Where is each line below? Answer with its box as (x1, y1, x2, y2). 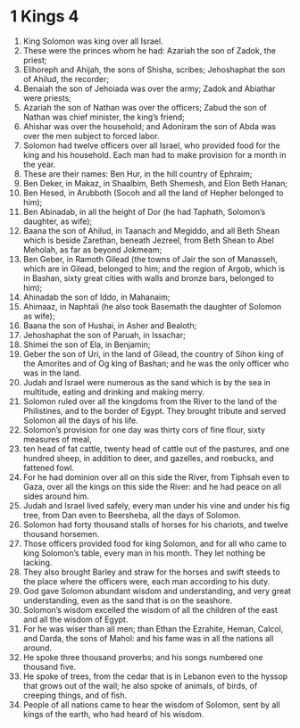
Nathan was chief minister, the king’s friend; (22, 112, 186, 122)
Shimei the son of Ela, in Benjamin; (22, 339, 151, 350)
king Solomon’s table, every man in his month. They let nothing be (22, 547, 266, 558)
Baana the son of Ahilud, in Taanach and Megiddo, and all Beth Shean (22, 225, 280, 236)
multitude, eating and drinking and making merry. (22, 386, 204, 397)
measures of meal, (22, 434, 92, 444)
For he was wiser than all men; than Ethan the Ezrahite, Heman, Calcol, (22, 623, 284, 634)
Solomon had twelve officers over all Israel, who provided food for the (22, 140, 280, 151)
